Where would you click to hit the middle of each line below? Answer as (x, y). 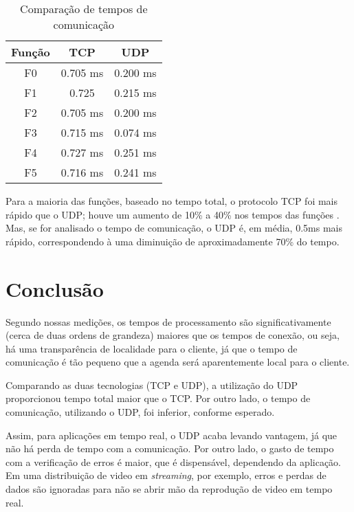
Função (31, 52)
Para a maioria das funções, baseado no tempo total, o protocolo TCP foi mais (172, 201)
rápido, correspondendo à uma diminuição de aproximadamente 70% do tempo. (173, 241)
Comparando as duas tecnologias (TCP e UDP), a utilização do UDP (152, 385)
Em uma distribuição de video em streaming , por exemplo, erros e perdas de (166, 475)
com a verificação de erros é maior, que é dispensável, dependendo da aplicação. (174, 461)
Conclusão (55, 288)
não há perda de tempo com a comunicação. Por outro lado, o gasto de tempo (170, 448)
